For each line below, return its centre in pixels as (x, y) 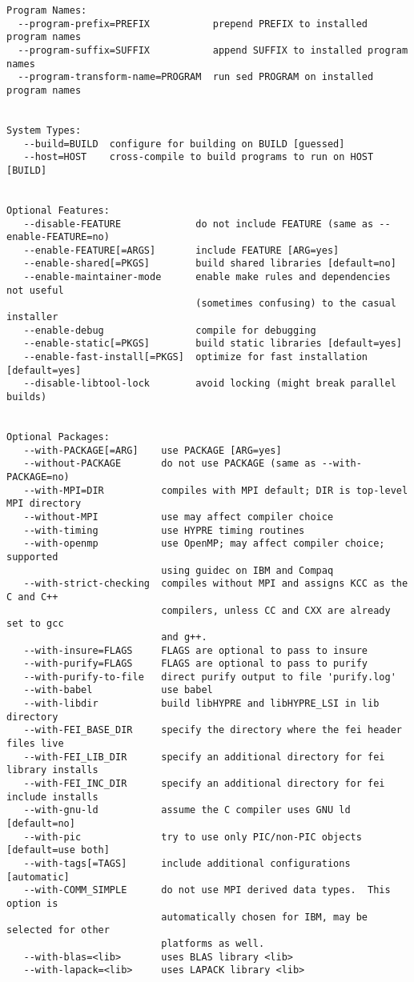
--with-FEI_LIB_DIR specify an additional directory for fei (204, 757)
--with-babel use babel (118, 690)
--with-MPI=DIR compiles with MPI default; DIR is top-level (216, 490)
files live (35, 744)
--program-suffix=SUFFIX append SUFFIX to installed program (213, 50)
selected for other (58, 930)
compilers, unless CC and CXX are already (276, 610)
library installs (52, 770)
